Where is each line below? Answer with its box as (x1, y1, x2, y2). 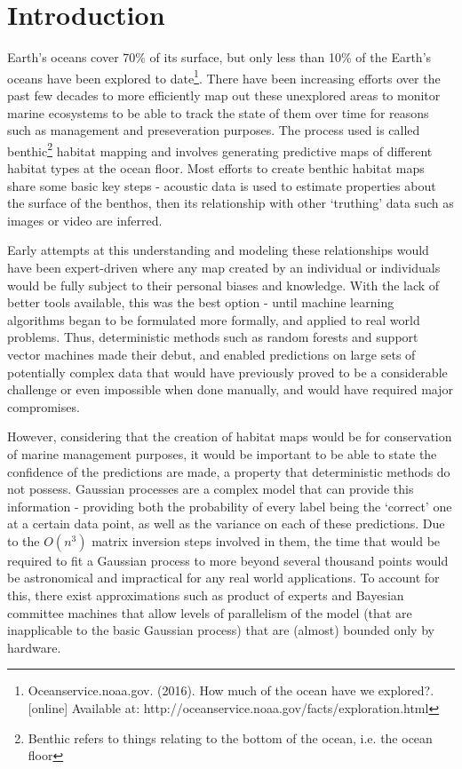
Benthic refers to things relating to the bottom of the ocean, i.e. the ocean (28, 728, 433, 747)
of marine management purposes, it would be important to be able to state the (7, 444, 437, 463)
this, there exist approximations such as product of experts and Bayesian (7, 586, 404, 605)
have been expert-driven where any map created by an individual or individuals (7, 258, 441, 276)
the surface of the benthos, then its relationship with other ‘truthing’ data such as (7, 194, 454, 212)
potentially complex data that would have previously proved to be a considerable (7, 362, 448, 381)
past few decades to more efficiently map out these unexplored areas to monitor (7, 85, 441, 104)
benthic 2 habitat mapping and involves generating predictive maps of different (7, 139, 433, 160)
